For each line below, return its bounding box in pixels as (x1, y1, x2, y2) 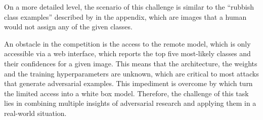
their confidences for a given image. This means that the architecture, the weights (4, 58, 257, 68)
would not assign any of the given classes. (4, 21, 133, 32)
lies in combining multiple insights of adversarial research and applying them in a (4, 98, 256, 108)
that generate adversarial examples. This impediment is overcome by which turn (4, 78, 253, 89)
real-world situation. (4, 107, 67, 118)
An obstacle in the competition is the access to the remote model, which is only (4, 38, 251, 49)
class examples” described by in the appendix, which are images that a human (4, 11, 247, 22)
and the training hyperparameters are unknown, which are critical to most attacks (4, 68, 259, 78)
